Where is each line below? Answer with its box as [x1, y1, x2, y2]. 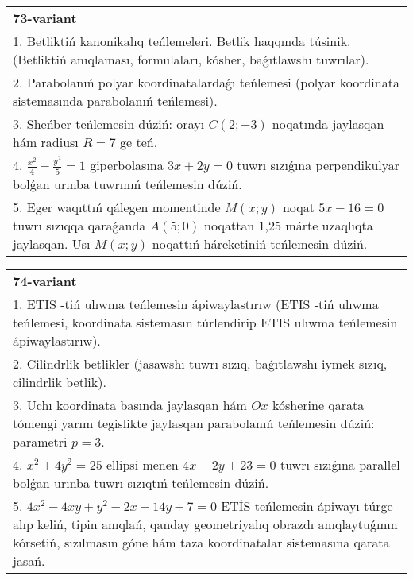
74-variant [13, 271, 77, 290]
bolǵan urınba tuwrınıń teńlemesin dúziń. [13, 174, 242, 193]
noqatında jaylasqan [272, 114, 384, 133]
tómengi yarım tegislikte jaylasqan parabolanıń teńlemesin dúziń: [13, 413, 375, 432]
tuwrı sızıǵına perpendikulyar [237, 156, 400, 174]
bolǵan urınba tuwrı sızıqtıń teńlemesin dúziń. [13, 473, 269, 492]
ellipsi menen [106, 454, 179, 474]
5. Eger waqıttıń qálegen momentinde [13, 197, 221, 216]
